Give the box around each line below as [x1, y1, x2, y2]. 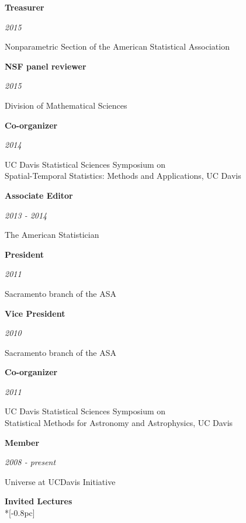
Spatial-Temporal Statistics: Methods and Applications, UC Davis [5, 169, 241, 182]
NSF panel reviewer [5, 60, 86, 72]
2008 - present [5, 456, 56, 468]
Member [5, 436, 40, 448]
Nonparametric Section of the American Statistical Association [5, 40, 230, 53]
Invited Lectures [5, 495, 72, 507]
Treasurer [5, 1, 44, 13]
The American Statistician [5, 228, 99, 241]
